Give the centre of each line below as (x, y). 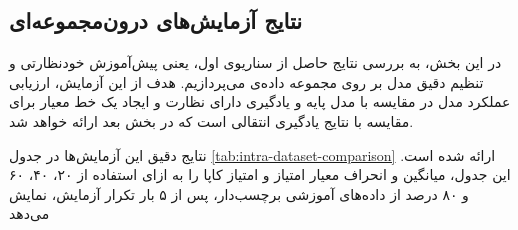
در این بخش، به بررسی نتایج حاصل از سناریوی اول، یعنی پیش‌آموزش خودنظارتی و (255, 62)
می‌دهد (29, 213)
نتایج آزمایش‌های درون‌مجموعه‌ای (156, 20)
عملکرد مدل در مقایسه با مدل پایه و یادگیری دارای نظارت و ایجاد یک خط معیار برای (260, 101)
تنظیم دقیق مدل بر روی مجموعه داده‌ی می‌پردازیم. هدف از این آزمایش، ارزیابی (246, 81)
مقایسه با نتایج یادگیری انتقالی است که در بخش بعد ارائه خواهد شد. (211, 120)
